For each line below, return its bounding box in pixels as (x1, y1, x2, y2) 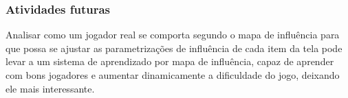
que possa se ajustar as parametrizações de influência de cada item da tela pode (6, 40, 342, 55)
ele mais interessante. (6, 81, 95, 95)
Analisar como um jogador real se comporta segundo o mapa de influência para (6, 27, 340, 42)
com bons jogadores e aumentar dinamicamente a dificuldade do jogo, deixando (6, 68, 340, 82)
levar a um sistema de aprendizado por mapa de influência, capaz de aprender (6, 54, 334, 69)
